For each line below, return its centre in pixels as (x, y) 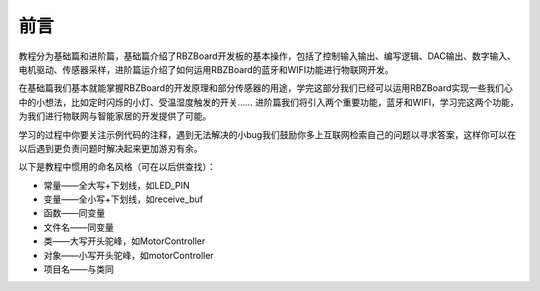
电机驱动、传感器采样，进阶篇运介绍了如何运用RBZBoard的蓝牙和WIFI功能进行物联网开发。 (206, 69)
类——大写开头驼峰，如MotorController (124, 241)
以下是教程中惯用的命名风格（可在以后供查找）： (117, 167)
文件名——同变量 (78, 227)
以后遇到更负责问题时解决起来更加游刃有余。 (110, 148)
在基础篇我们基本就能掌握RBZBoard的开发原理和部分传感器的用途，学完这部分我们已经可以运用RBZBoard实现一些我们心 (266, 88)
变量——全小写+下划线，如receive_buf (123, 199)
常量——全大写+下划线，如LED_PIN (116, 185)
